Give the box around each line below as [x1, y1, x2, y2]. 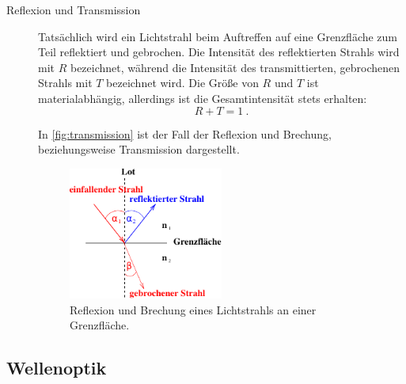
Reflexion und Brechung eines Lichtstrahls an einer [70, 301, 317, 317]
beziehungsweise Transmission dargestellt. [38, 141, 240, 158]
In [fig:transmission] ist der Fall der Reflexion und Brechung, [38, 125, 332, 142]
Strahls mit [38, 74, 93, 91]
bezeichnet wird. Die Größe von [106, 74, 259, 91]
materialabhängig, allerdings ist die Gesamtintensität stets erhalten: [38, 89, 367, 106]
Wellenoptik [6, 355, 107, 380]
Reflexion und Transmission [6, 2, 141, 17]
